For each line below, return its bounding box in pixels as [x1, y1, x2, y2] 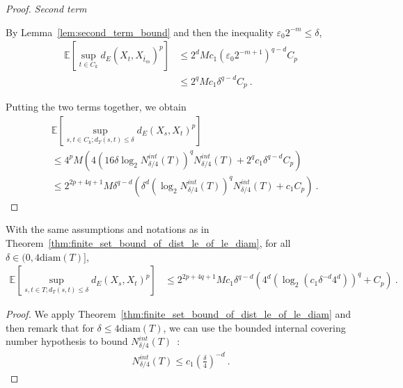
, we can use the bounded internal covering [163, 320, 346, 334]
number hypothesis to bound [6, 334, 128, 348]
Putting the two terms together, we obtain [6, 99, 187, 114]
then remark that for [6, 320, 94, 334]
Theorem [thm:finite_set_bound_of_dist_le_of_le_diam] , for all [6, 236, 291, 250]
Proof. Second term [6, 1, 87, 15]
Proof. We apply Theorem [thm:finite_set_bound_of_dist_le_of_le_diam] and [6, 307, 351, 321]
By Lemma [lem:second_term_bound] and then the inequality [6, 24, 274, 39]
